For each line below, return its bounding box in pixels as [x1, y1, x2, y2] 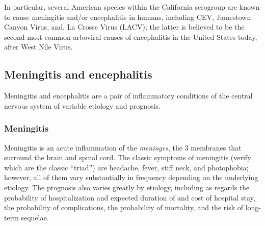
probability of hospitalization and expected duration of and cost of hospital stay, [4, 192, 255, 203]
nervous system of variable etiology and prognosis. [4, 100, 161, 111]
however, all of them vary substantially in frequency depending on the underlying [4, 172, 258, 183]
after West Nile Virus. [4, 41, 73, 52]
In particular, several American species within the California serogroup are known [4, 2, 260, 12]
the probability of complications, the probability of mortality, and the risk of [4, 202, 243, 213]
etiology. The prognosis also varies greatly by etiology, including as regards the [4, 182, 250, 192]
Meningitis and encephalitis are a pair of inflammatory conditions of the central [4, 90, 253, 101]
